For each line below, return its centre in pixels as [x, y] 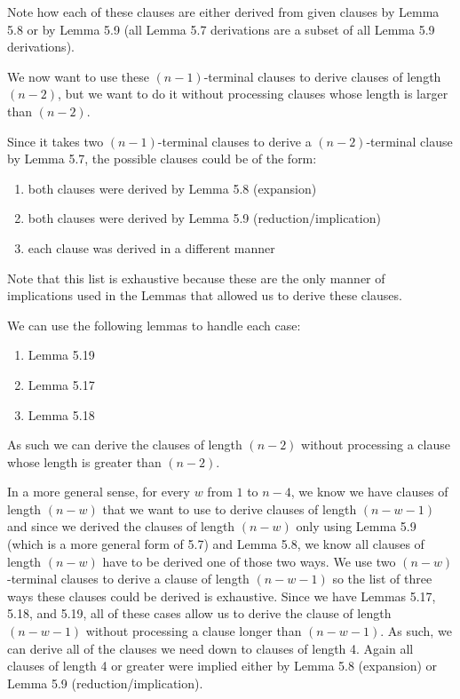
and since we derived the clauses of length [121, 526]
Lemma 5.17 [61, 384]
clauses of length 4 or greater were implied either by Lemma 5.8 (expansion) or [222, 666]
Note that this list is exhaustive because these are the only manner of [196, 278]
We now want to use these [78, 76]
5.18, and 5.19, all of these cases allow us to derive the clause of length [199, 613]
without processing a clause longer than [194, 631]
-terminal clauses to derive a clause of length [128, 579]
